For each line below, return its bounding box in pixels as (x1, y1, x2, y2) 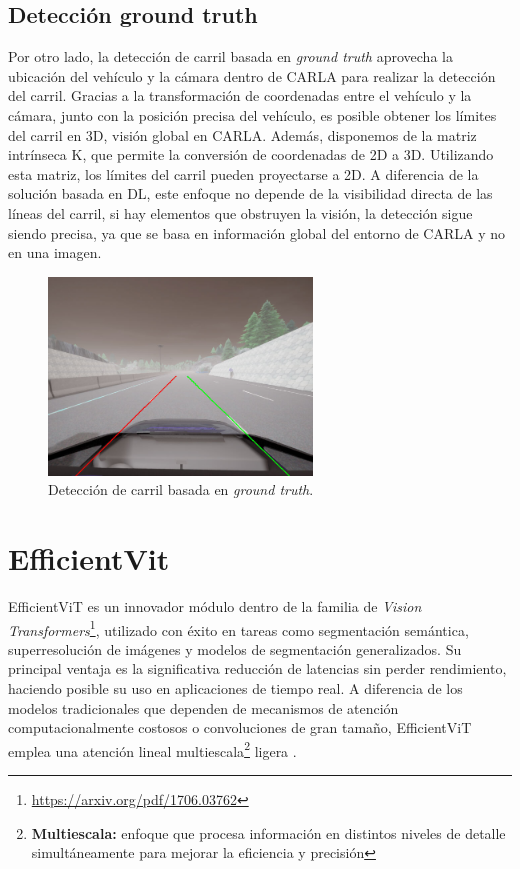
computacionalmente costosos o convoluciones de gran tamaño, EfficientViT (8, 717, 472, 738)
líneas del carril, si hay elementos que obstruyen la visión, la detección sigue (8, 202, 473, 223)
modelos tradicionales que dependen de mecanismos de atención (8, 697, 399, 718)
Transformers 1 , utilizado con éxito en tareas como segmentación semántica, (8, 616, 469, 640)
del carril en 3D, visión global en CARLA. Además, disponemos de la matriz (8, 124, 477, 145)
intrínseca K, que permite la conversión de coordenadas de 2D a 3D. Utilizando (8, 144, 494, 165)
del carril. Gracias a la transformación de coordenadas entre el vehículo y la (8, 85, 472, 106)
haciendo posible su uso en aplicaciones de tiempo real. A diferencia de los (8, 678, 463, 698)
